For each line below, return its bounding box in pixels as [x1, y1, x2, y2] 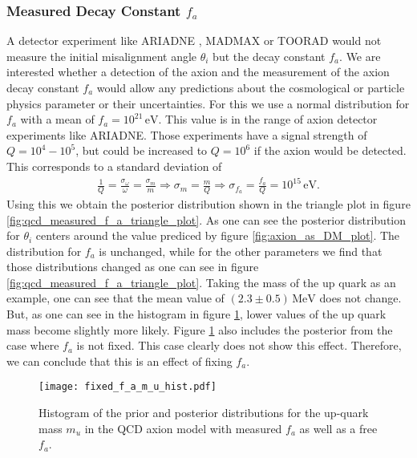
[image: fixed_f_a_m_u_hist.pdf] [38, 381, 217, 393]
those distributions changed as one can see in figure [6, 258, 259, 275]
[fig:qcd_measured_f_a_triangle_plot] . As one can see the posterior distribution [6, 211, 407, 228]
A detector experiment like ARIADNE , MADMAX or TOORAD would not [6, 32, 382, 49]
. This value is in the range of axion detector [158, 111, 378, 128]
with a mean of [20, 111, 95, 128]
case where [6, 337, 59, 354]
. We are [339, 47, 381, 64]
